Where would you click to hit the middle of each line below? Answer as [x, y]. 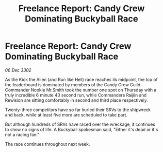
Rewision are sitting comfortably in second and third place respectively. [76, 100]
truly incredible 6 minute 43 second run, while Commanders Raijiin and [76, 95]
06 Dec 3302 [18, 70]
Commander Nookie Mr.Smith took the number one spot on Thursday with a [81, 90]
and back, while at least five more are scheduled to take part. [66, 114]
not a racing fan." [22, 134]
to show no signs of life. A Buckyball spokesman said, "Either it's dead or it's [81, 129]
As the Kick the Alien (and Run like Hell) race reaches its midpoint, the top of [81, 79]
